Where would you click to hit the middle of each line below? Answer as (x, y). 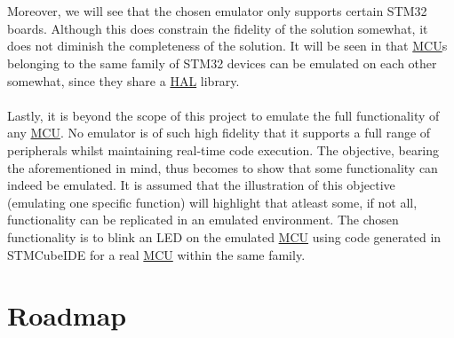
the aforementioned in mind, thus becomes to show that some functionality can (223, 167)
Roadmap (67, 315)
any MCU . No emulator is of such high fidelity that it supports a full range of (219, 133)
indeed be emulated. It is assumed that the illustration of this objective (201, 185)
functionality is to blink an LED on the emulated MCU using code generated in (224, 236)
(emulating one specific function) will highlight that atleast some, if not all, (212, 202)
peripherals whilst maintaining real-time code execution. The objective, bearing (223, 149)
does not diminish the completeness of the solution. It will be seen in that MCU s (227, 46)
